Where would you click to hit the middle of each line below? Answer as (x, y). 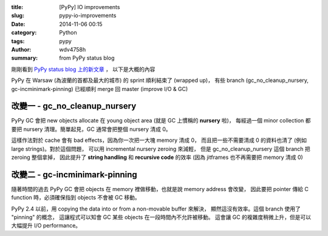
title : (17, 7)
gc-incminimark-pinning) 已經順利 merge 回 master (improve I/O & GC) (100, 89)
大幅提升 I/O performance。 (46, 226)
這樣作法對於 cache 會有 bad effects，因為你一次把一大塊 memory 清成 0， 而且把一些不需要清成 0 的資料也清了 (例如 (159, 140)
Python (68, 33)
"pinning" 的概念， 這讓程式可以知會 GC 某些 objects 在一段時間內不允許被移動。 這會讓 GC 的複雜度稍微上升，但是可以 (161, 217)
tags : (18, 41)
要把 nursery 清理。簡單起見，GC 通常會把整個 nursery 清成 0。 (91, 129)
